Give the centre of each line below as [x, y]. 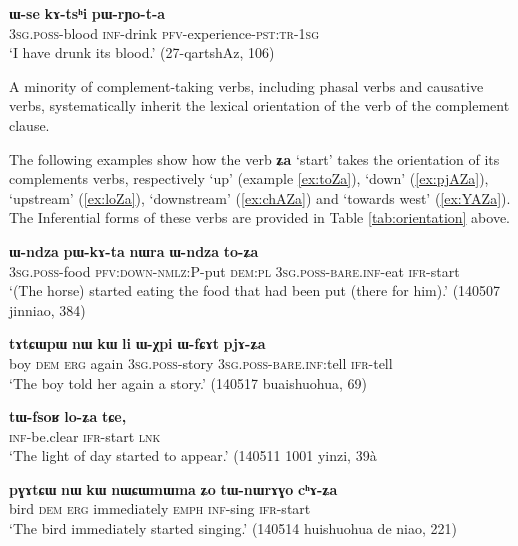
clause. [29, 124]
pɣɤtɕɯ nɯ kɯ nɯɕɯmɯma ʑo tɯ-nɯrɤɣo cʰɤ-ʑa [173, 488]
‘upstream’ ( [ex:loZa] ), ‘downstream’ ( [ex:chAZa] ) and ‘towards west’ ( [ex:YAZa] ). [260, 197]
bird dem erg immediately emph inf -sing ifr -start [160, 508]
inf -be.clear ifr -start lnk [85, 435]
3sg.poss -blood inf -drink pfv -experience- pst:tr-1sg [164, 32]
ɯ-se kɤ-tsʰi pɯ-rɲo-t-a [87, 13]
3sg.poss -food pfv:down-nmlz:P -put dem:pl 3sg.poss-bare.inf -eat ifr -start [234, 270]
